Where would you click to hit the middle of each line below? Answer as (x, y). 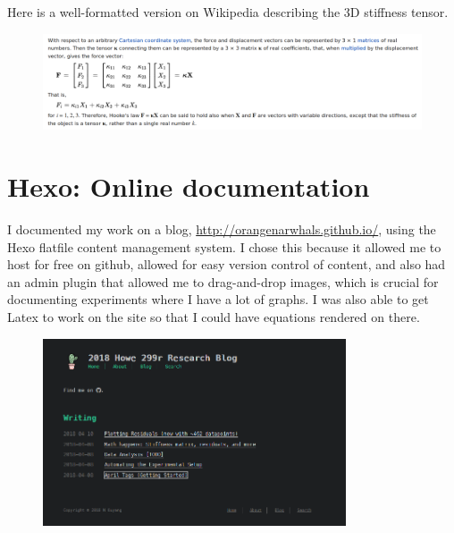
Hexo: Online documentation (189, 186)
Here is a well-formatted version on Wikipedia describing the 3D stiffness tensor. (228, 12)
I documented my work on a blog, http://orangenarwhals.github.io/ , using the (222, 228)
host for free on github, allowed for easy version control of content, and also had (227, 264)
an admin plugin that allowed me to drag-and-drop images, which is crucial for (223, 281)
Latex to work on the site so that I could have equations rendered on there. (214, 316)
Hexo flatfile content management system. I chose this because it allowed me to (224, 246)
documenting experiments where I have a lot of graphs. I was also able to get (218, 299)
